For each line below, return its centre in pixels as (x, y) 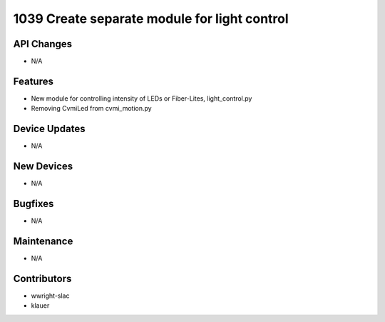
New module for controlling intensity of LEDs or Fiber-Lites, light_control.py (142, 98)
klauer (40, 306)
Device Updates (49, 129)
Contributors (42, 278)
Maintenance (43, 241)
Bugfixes (34, 203)
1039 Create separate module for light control (151, 19)
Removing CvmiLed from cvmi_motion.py (92, 109)
